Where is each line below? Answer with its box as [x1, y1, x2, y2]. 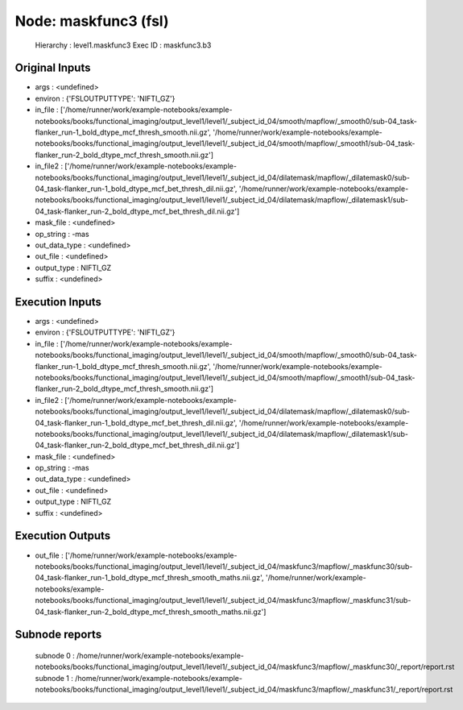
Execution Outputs [14, 529, 111, 543]
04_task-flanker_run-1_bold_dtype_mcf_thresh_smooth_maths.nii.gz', [35, 573, 265, 583]
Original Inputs [14, 61, 91, 75]
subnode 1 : [35, 673, 74, 683]
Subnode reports [14, 628, 102, 641]
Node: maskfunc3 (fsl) [14, 12, 169, 30]
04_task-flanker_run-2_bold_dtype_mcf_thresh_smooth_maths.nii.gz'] [35, 607, 267, 617]
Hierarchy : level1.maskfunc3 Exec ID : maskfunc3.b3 [35, 40, 212, 50]
